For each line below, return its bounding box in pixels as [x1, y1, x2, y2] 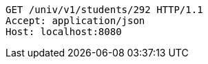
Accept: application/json [6, 15, 145, 26]
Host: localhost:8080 [6, 26, 122, 37]
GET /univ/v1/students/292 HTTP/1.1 [6, 4, 203, 15]
